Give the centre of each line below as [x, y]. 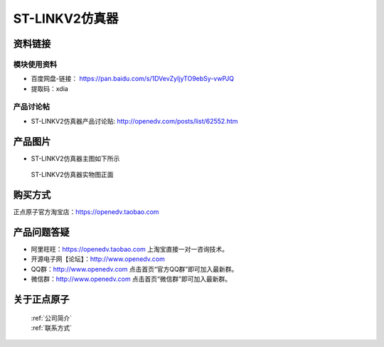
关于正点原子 [41, 299]
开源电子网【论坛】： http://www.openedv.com [98, 259]
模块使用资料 [35, 64]
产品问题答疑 [41, 232]
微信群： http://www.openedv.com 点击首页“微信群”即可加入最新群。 [131, 279]
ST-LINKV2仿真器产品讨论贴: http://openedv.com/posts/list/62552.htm [134, 121]
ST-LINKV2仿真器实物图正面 [72, 175]
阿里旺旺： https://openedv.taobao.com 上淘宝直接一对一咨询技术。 [130, 249]
